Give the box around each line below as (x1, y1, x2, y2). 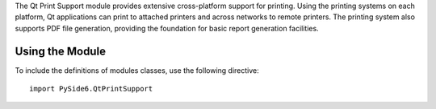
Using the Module (15, 44, 107, 58)
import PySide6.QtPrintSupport (29, 84, 153, 94)
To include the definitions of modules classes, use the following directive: (15, 65, 259, 75)
